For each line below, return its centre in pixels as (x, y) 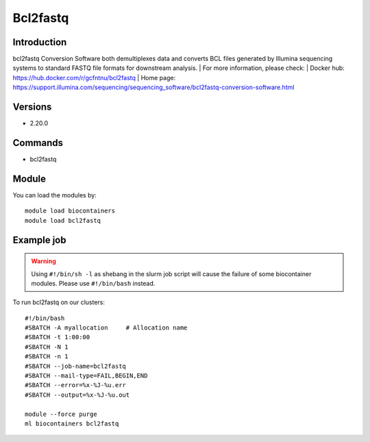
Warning (44, 261)
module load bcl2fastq (63, 220)
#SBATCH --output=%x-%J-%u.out (77, 395)
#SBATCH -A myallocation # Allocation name (106, 328)
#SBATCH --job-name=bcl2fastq (76, 366)
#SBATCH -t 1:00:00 (58, 337)
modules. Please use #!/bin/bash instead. (93, 283)
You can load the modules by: (55, 195)
